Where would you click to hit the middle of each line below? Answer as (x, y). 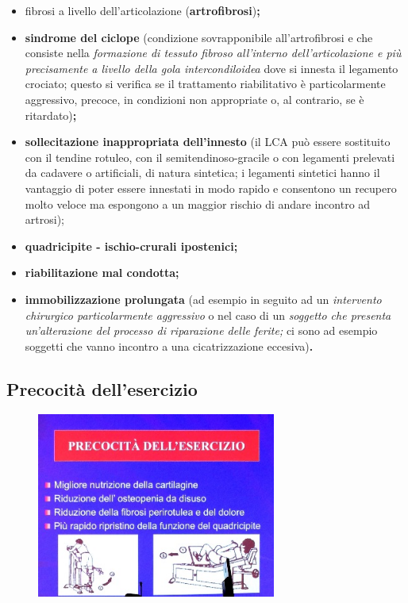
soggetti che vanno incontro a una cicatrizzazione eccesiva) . (169, 346)
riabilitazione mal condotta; (102, 273)
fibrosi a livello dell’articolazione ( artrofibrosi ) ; (142, 10)
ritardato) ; (51, 115)
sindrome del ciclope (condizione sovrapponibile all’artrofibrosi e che (199, 37)
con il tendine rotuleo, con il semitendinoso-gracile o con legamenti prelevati (210, 157)
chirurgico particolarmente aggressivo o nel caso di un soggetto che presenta (208, 315)
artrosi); (44, 219)
